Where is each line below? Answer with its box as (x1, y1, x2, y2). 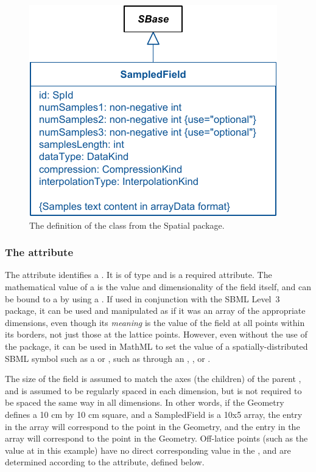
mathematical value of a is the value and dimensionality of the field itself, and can (5, 280, 312, 293)
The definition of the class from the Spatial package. (29, 218, 225, 231)
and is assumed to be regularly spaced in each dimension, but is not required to (5, 384, 302, 397)
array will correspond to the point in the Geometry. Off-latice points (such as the (5, 432, 308, 445)
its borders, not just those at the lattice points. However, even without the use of (5, 328, 307, 341)
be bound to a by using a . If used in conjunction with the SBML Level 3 (5, 292, 280, 305)
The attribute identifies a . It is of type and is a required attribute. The (5, 268, 272, 281)
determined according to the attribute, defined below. (5, 456, 205, 468)
